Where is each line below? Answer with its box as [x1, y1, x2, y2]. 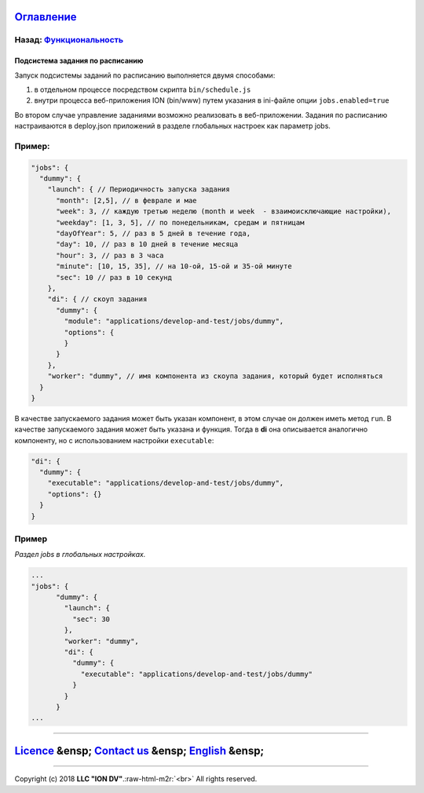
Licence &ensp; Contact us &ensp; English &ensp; [14, 744, 265, 757]
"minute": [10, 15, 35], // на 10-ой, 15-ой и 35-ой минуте [56, 262, 292, 271]
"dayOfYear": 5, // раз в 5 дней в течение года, [56, 229, 251, 238]
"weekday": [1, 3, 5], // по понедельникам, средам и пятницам [56, 218, 305, 227]
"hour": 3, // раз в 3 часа [56, 251, 164, 260]
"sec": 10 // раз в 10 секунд [56, 273, 173, 282]
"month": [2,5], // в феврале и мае [56, 196, 197, 205]
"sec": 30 [71, 614, 110, 624]
